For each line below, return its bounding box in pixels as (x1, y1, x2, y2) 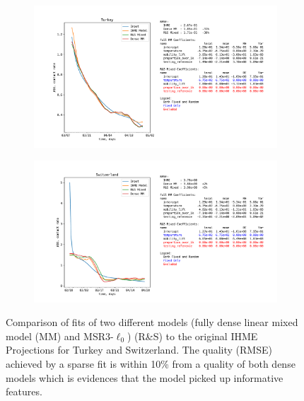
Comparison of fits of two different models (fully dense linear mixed (6, 315, 298, 330)
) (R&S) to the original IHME (127, 328, 258, 343)
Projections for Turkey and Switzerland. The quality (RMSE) (6, 342, 272, 357)
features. (6, 384, 42, 399)
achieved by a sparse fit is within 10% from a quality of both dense (6, 356, 296, 371)
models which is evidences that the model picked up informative (6, 370, 283, 385)
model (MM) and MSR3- (6, 328, 114, 343)
